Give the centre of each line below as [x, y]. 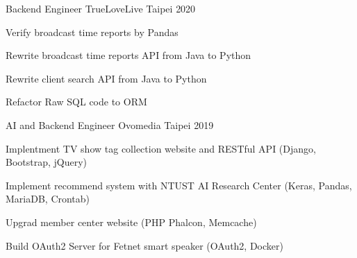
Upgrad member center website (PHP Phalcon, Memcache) [131, 222]
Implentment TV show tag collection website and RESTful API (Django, [161, 148]
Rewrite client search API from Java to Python [106, 78]
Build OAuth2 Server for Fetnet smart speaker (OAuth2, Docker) [144, 245]
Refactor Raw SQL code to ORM [76, 102]
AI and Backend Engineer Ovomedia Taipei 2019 [110, 124]
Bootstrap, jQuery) [47, 162]
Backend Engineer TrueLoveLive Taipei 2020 [101, 8]
